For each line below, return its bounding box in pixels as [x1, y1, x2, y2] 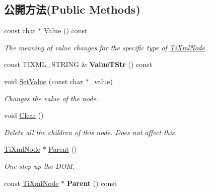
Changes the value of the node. [4, 93, 99, 103]
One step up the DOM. [4, 160, 75, 171]
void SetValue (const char [4, 76, 83, 86]
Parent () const [66, 177, 117, 188]
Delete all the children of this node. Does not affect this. [4, 126, 177, 137]
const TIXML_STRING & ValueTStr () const [4, 59, 153, 70]
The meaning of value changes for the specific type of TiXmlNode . [4, 42, 207, 52]
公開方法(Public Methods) [4, 2, 140, 17]
